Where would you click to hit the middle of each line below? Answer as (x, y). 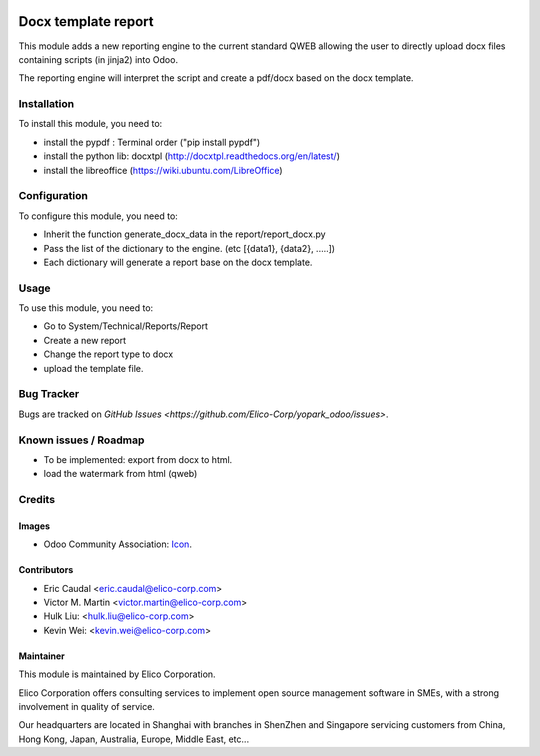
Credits (36, 500)
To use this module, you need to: (86, 308)
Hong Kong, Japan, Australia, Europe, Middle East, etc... (134, 739)
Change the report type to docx (108, 354)
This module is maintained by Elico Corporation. (117, 674)
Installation (46, 104)
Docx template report (86, 21)
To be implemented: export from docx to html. (138, 459)
